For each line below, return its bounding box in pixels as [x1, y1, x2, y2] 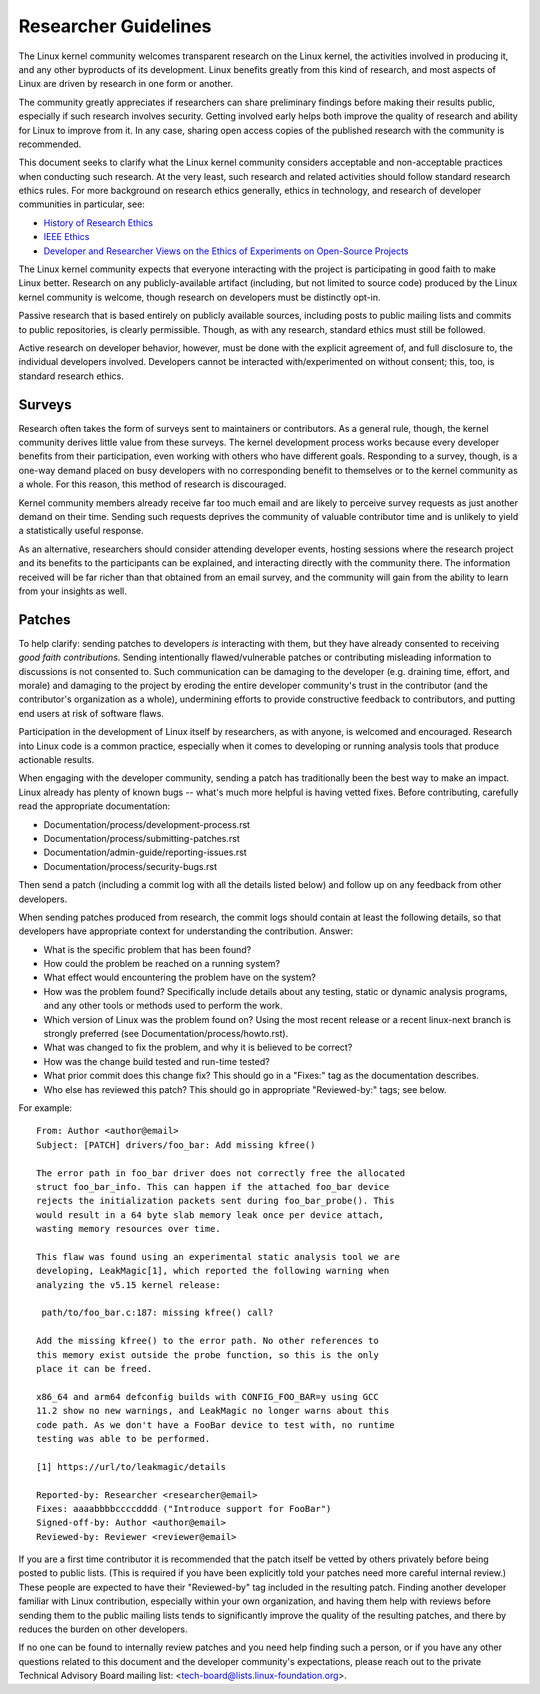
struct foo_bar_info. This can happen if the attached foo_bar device [36, 1181, 390, 1192]
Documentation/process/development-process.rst [43, 818, 250, 830]
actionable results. [18, 753, 95, 765]
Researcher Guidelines [18, 15, 212, 37]
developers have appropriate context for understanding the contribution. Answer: [18, 925, 354, 937]
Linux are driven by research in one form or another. [18, 78, 234, 90]
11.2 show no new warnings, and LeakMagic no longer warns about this [36, 1405, 390, 1417]
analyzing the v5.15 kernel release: [36, 1279, 222, 1290]
